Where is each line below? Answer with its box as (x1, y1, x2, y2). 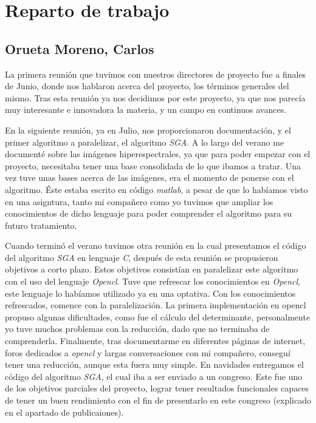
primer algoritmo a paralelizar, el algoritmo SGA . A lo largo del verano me (5, 135, 284, 148)
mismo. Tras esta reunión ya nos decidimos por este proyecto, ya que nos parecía (5, 91, 306, 104)
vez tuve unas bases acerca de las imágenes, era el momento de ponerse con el (5, 171, 294, 184)
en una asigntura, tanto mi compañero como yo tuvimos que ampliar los (5, 195, 273, 208)
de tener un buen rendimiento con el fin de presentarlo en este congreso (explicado (5, 394, 312, 407)
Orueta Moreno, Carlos (5, 39, 154, 58)
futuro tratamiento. (5, 218, 77, 231)
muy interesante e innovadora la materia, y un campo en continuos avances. (5, 103, 287, 116)
